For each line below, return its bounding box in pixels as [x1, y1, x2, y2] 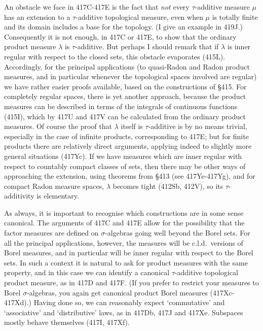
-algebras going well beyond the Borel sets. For [105, 227, 250, 238]
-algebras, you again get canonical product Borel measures [27, 287, 208, 297]
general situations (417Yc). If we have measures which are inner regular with [4, 150, 242, 161]
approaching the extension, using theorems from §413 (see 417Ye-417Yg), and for [4, 171, 255, 181]
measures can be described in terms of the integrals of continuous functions [4, 101, 238, 111]
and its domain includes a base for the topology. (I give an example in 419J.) [4, 21, 243, 32]
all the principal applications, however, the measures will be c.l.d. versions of [4, 237, 243, 248]
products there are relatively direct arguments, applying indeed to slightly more [4, 141, 252, 151]
